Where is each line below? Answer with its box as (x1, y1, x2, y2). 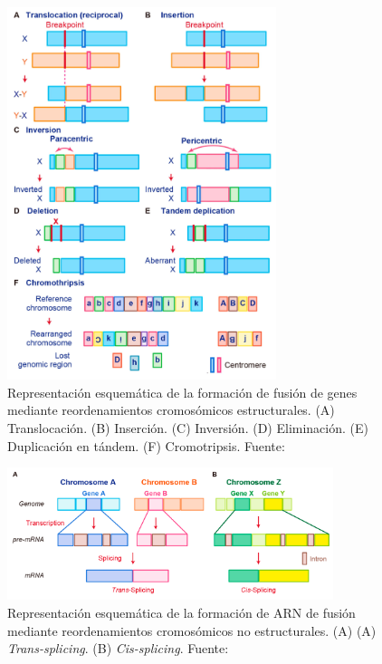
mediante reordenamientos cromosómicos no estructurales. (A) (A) (7, 621, 377, 640)
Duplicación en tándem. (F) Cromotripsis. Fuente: (7, 436, 285, 455)
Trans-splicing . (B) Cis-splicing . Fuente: (7, 639, 229, 658)
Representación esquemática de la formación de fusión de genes (7, 382, 358, 401)
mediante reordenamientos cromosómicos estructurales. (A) (7, 400, 335, 419)
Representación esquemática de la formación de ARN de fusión (7, 603, 356, 621)
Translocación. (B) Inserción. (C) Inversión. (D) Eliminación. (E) (7, 419, 368, 438)
